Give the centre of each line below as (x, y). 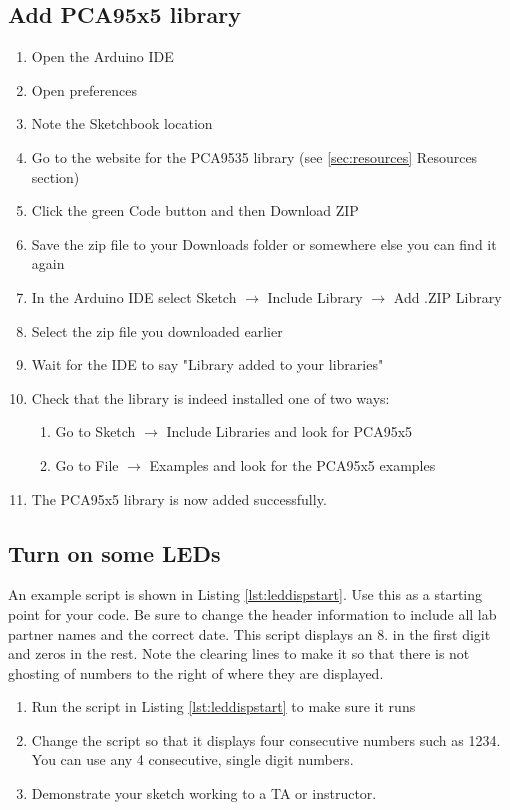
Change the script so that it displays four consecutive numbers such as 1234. (266, 739)
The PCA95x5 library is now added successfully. (179, 498)
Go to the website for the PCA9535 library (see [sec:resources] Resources (254, 156)
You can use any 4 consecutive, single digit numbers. (192, 759)
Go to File (87, 464)
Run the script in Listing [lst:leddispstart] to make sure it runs (223, 706)
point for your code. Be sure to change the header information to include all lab (252, 613)
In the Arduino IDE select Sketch (134, 296)
